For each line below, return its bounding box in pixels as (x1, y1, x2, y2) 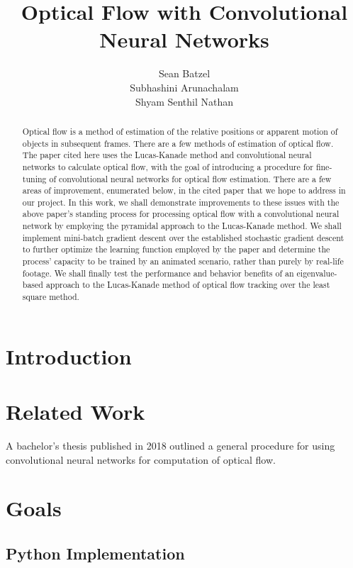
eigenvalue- (296, 267, 337, 279)
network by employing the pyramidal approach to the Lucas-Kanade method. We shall (22, 220, 342, 232)
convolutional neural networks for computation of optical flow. (6, 452, 276, 467)
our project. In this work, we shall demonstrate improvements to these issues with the (22, 196, 340, 208)
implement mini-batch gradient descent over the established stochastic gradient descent (22, 231, 344, 243)
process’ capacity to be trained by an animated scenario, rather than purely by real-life (22, 255, 344, 267)
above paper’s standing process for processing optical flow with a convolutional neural (22, 208, 340, 220)
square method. (22, 291, 79, 303)
